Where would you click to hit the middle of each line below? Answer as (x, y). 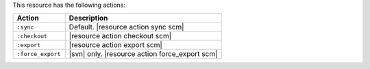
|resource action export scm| (115, 45)
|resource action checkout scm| (120, 36)
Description (88, 18)
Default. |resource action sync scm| (126, 27)
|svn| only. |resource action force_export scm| (143, 54)
